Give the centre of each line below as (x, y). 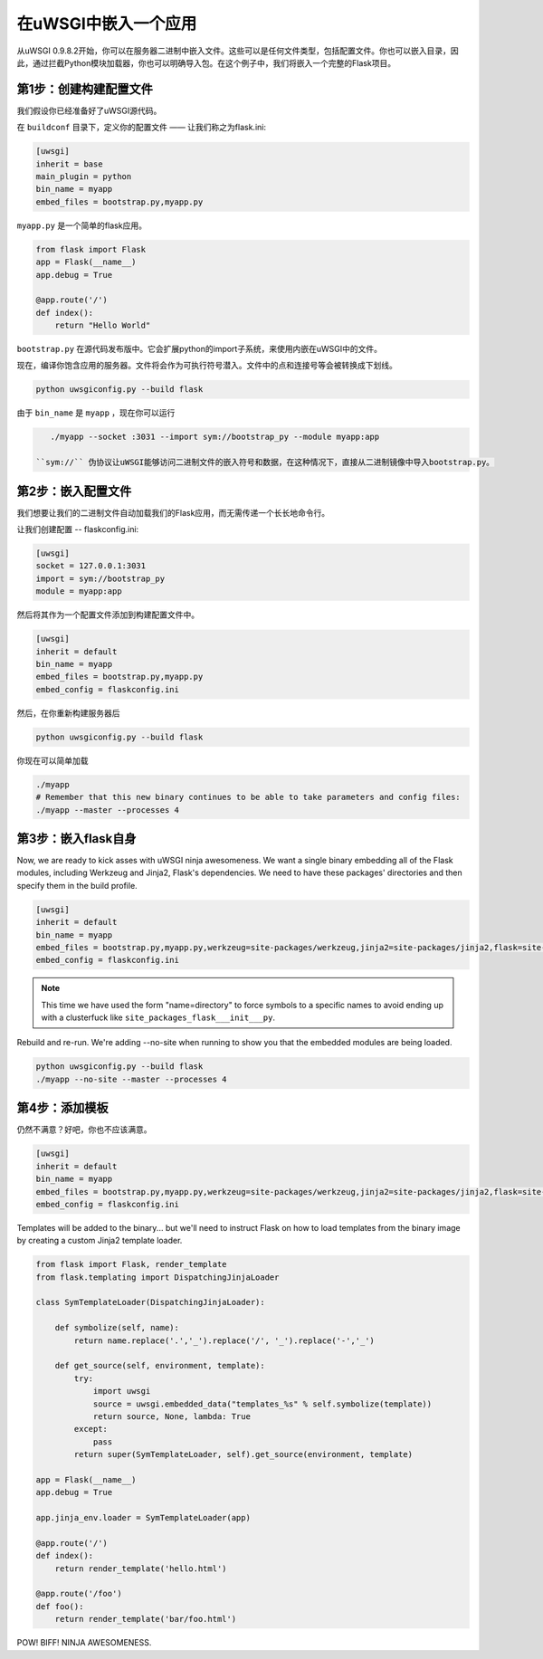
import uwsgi (122, 1391)
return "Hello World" (103, 325)
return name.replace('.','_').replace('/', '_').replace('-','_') (224, 1340)
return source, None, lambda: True (171, 1416)
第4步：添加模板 (62, 1108)
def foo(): (60, 1606)
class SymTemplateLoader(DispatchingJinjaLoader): (151, 1302)
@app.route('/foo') (79, 1594)
